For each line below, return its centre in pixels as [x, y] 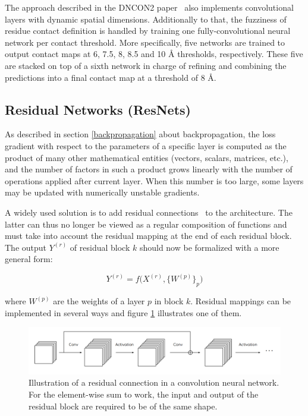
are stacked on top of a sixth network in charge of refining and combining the [146, 65]
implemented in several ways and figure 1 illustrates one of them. [123, 312]
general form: [29, 259]
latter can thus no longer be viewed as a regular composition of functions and [146, 224]
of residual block [100, 247]
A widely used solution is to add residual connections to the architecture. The [149, 212]
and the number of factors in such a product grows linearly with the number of [149, 169]
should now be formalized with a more [209, 247]
